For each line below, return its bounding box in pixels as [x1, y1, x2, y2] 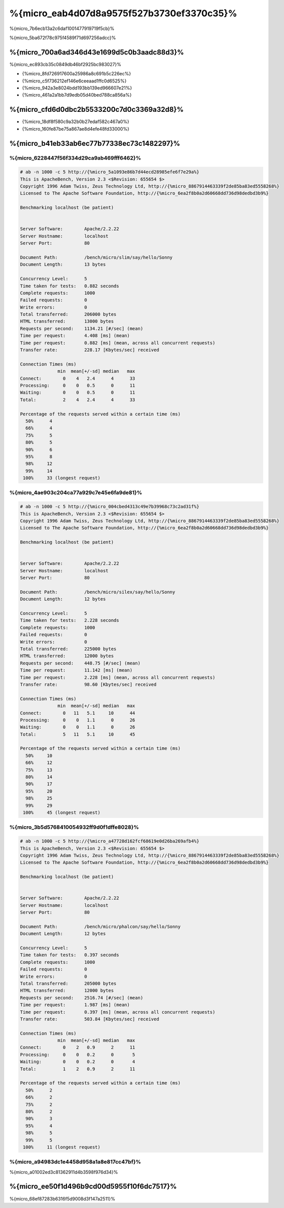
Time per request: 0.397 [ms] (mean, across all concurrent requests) [20, 1009, 216, 1015]
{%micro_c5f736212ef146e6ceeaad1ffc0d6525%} [22, 78, 127, 84]
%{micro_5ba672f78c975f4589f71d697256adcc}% [9, 35, 116, 41]
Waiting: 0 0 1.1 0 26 [20, 724, 135, 730]
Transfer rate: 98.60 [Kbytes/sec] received [20, 681, 157, 687]
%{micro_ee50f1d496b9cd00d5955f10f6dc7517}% [9, 1182, 177, 1191]
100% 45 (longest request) [23, 810, 101, 816]
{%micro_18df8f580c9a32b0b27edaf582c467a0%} [22, 118, 129, 125]
